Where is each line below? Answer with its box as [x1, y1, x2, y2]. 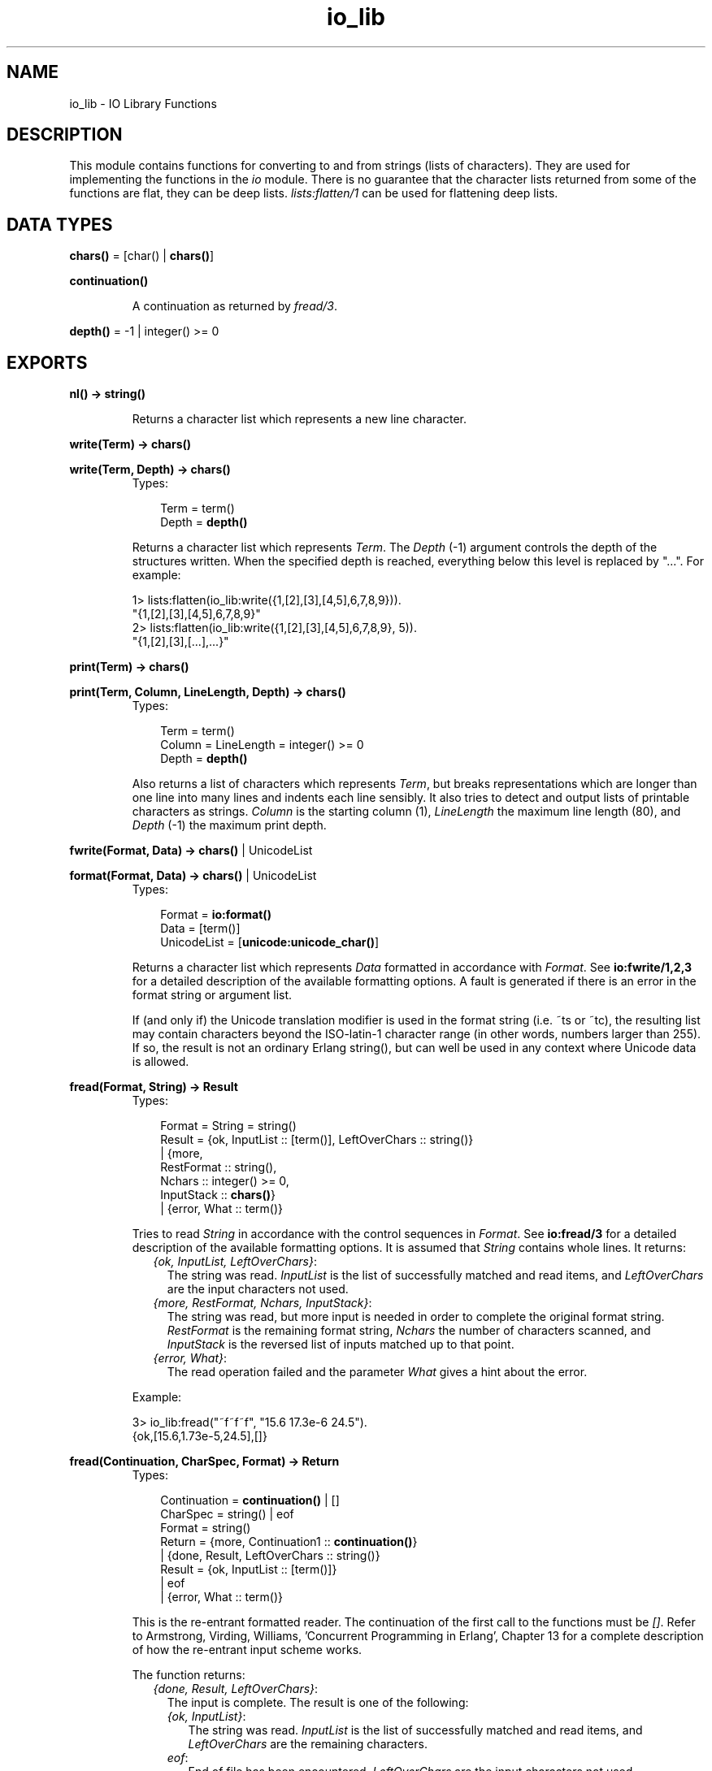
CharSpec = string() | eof [160, 1507, 294, 1522]
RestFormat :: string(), [160, 1160, 277, 1175]
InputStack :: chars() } [160, 1188, 276, 1202]
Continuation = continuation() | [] [160, 1493, 340, 1508]
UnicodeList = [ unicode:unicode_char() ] [160, 935, 380, 950]
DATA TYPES [7, 214, 113, 235]
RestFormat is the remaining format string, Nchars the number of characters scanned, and [167, 1323, 651, 1338]
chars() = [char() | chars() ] [69, 249, 215, 263]
